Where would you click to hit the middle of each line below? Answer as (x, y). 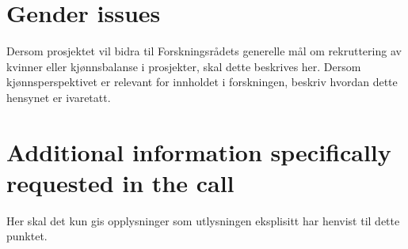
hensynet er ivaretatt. (59, 97)
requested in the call (120, 182)
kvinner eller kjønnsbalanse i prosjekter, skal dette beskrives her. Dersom (184, 66)
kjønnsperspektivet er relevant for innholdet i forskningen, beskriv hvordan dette (202, 82)
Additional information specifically (199, 151)
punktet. (27, 236)
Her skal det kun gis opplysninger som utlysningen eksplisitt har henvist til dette (203, 220)
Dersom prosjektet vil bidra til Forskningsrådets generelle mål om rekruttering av (204, 51)
